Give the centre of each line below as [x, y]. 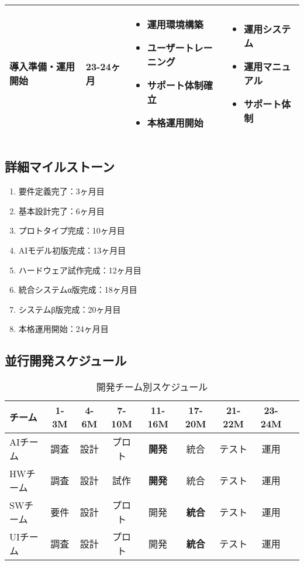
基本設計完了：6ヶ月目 [61, 210]
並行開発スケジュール [66, 360]
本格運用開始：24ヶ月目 [63, 329]
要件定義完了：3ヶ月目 [61, 191]
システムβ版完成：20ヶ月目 [70, 309]
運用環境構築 [175, 24]
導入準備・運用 [42, 66]
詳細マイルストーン [60, 167]
